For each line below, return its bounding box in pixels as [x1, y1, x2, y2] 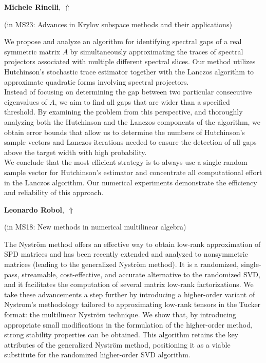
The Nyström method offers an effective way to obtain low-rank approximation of [4, 238, 261, 249]
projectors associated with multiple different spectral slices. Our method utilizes [4, 56, 256, 67]
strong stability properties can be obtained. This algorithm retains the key [4, 329, 238, 340]
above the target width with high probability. [4, 146, 147, 157]
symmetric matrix [4, 46, 61, 56]
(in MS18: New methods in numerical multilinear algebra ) [4, 221, 186, 232]
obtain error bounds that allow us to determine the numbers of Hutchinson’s [4, 126, 245, 137]
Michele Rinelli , [4, 2, 61, 12]
